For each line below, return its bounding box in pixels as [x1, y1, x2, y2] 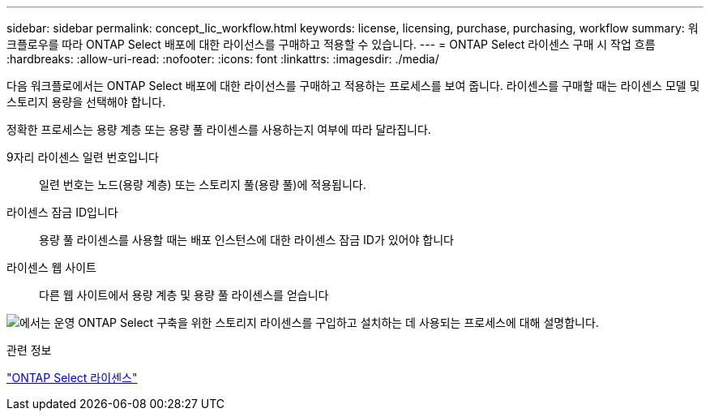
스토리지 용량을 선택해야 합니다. [6, 95, 166, 109]
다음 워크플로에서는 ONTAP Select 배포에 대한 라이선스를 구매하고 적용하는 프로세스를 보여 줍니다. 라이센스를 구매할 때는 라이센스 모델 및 [6, 79, 700, 92]
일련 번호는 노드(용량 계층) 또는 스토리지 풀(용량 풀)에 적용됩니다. [39, 178, 366, 191]
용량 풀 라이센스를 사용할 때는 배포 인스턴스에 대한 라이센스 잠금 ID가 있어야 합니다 [39, 233, 454, 247]
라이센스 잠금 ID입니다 [6, 205, 118, 219]
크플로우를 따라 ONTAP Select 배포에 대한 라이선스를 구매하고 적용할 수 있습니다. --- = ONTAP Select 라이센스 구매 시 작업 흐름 [6, 37, 656, 51]
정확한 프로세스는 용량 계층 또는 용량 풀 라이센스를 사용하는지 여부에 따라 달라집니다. [6, 123, 431, 136]
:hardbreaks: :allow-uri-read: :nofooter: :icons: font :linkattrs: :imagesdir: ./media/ [6, 52, 439, 66]
